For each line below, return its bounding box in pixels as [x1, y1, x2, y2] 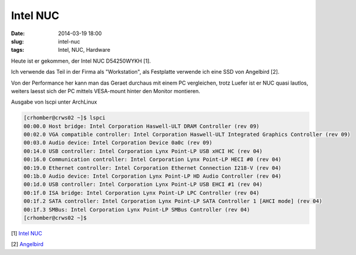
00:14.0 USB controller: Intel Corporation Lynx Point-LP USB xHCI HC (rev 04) [23, 148, 263, 154]
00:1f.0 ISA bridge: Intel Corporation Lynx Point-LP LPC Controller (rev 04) [23, 189, 259, 196]
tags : [11, 46, 24, 54]
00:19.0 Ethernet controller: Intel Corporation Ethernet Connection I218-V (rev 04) [23, 164, 281, 171]
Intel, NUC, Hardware [58, 46, 110, 54]
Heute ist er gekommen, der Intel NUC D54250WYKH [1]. [11, 57, 151, 64]
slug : [11, 38, 24, 45]
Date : [11, 30, 25, 37]
